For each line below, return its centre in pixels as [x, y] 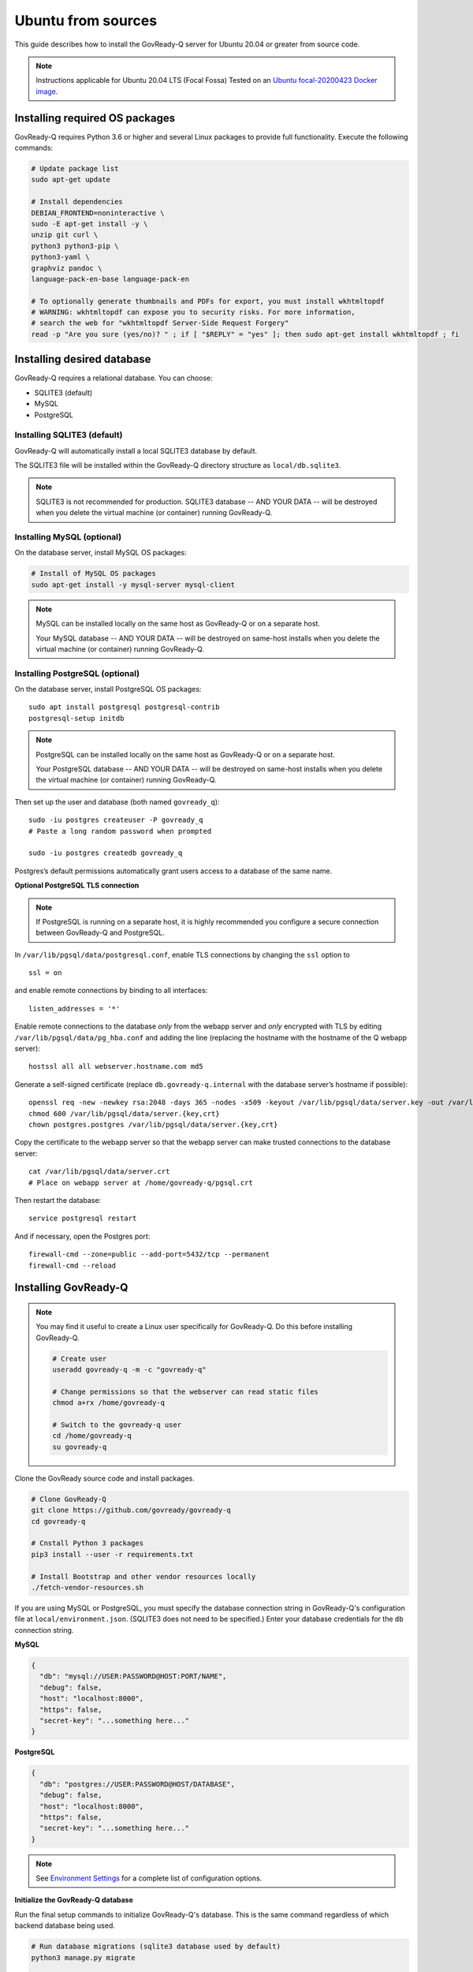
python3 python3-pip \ [75, 246]
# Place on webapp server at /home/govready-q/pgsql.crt [141, 1182]
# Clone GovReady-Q [69, 1499]
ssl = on [45, 973]
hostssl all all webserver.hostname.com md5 [116, 1066]
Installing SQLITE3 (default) [69, 435]
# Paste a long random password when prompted [120, 831]
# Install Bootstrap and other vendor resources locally [143, 1576]
